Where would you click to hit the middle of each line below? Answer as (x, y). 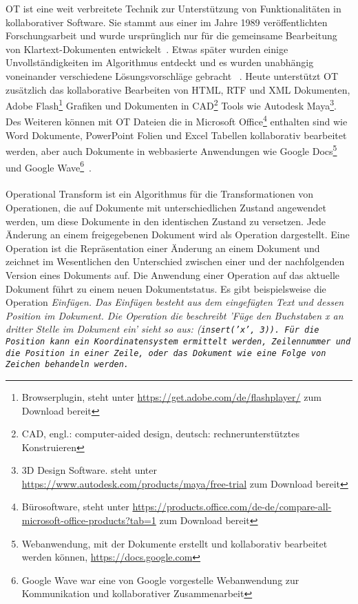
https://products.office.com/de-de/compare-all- (232, 507)
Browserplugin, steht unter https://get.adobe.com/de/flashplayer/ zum (171, 396)
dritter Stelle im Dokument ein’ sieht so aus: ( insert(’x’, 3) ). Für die (162, 329)
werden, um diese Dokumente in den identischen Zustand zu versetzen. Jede (166, 221)
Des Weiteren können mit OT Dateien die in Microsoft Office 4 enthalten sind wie (177, 121)
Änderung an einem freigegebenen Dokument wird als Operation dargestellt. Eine (178, 235)
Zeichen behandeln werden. (67, 365)
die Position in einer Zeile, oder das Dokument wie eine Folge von (166, 353)
